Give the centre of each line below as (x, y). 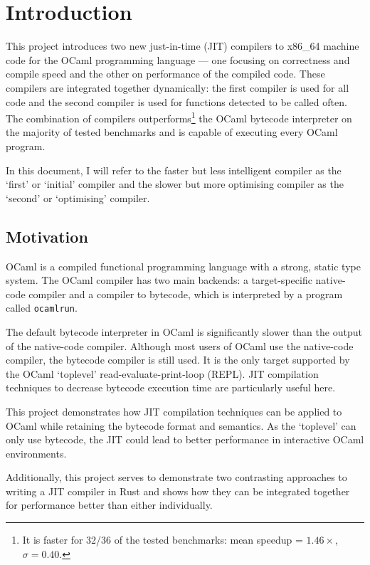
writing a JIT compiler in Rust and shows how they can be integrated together (178, 491)
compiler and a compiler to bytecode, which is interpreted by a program (186, 294)
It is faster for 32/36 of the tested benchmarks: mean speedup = (163, 540)
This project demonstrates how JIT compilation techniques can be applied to (174, 411)
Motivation (47, 236)
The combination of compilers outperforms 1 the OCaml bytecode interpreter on (179, 117)
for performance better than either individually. (109, 505)
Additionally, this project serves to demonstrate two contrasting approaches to (176, 477)
